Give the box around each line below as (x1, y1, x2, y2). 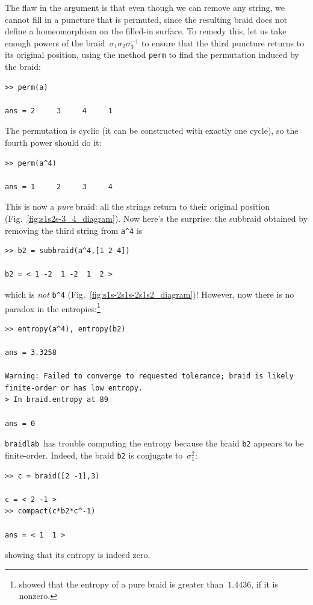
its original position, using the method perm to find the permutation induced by (5, 48, 299, 61)
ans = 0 (5, 419, 36, 428)
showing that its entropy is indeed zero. (5, 548, 150, 561)
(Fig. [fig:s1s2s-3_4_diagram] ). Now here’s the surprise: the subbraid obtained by (5, 212, 308, 224)
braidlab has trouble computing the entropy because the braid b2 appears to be (5, 437, 304, 450)
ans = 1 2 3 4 (5, 182, 113, 191)
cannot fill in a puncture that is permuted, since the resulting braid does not (5, 13, 288, 25)
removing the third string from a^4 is (5, 224, 143, 236)
